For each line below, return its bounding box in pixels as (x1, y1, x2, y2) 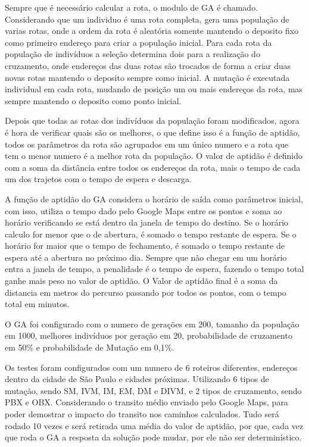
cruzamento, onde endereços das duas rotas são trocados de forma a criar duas (5, 59, 291, 71)
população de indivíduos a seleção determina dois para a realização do (5, 48, 260, 60)
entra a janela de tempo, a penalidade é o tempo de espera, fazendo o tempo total (5, 262, 304, 275)
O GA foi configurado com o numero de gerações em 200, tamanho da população (5, 317, 299, 330)
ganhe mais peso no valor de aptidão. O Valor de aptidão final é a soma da (5, 274, 278, 287)
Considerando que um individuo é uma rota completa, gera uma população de (5, 12, 289, 25)
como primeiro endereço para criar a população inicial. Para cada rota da (5, 36, 272, 48)
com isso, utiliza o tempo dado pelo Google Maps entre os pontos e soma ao (5, 204, 282, 217)
